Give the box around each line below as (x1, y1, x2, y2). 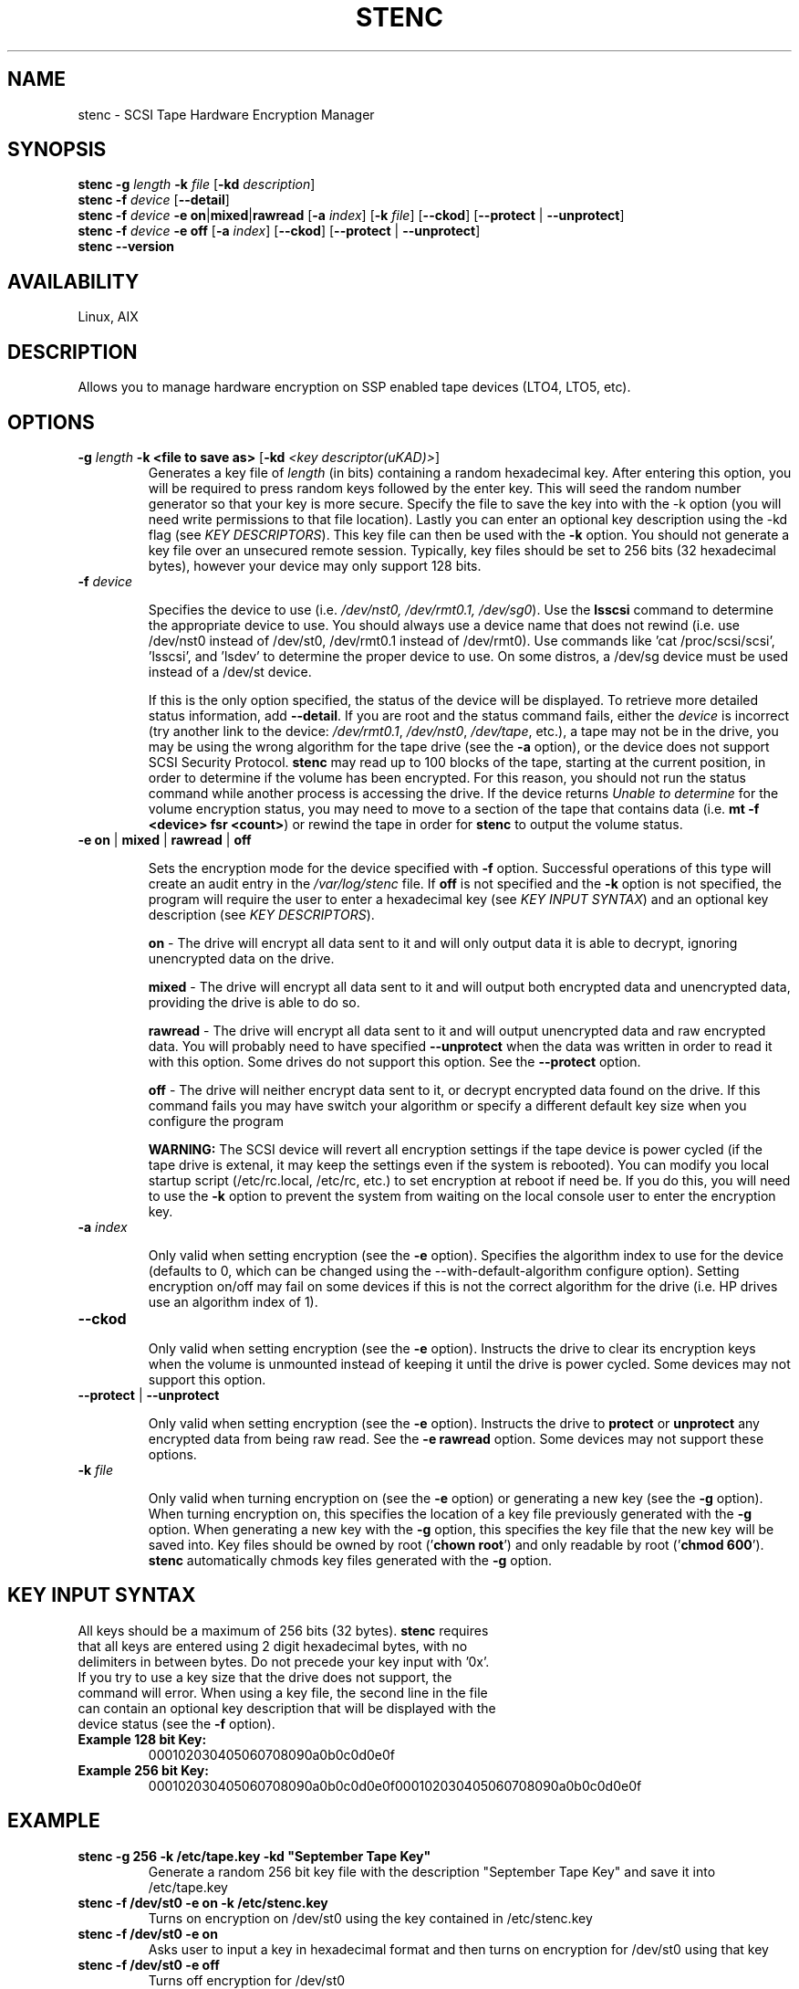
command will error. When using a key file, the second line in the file (78, 1684, 488, 1700)
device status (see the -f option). (78, 1715, 275, 1731)
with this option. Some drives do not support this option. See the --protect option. (148, 1053, 641, 1069)
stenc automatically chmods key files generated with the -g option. (148, 1552, 552, 1568)
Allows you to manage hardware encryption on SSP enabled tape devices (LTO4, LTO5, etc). (78, 379, 631, 395)
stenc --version (78, 238, 175, 255)
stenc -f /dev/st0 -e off (78, 1956, 220, 1973)
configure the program (148, 1112, 284, 1129)
